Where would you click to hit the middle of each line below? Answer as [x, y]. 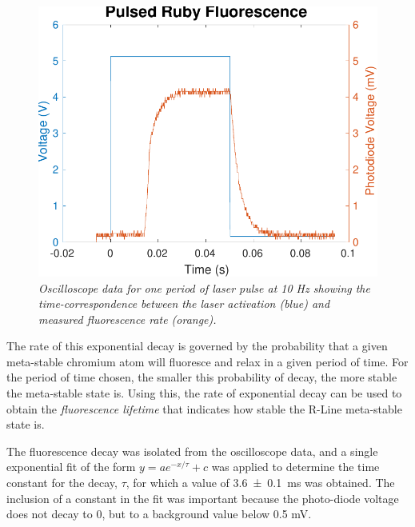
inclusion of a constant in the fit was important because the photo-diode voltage [203, 498]
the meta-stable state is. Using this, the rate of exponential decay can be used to [204, 393]
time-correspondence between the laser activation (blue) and [184, 303]
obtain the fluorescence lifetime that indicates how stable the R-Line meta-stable [204, 408]
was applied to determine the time [295, 467]
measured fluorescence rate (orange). [128, 319]
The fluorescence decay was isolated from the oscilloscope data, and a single [192, 451]
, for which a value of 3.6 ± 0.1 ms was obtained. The [260, 483]
